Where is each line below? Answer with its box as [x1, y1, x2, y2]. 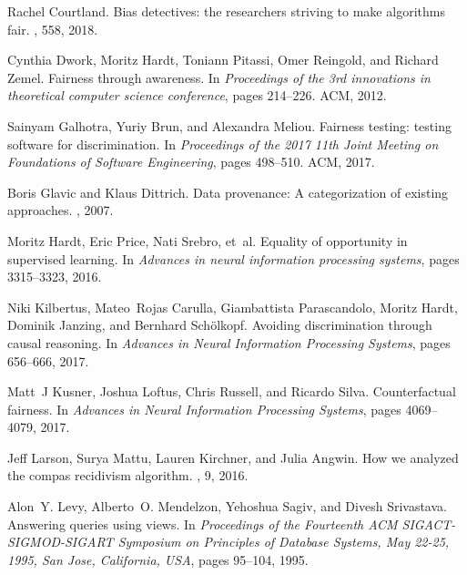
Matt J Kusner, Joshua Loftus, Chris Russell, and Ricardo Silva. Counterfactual [7, 382, 456, 401]
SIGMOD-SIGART [7, 532, 114, 551]
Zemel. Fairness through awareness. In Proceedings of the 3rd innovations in [7, 67, 431, 87]
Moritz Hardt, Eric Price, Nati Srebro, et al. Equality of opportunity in [7, 231, 408, 250]
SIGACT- [401, 514, 456, 533]
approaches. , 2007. [7, 200, 114, 220]
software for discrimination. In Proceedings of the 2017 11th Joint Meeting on [7, 134, 439, 153]
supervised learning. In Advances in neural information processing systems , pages [7, 249, 460, 268]
